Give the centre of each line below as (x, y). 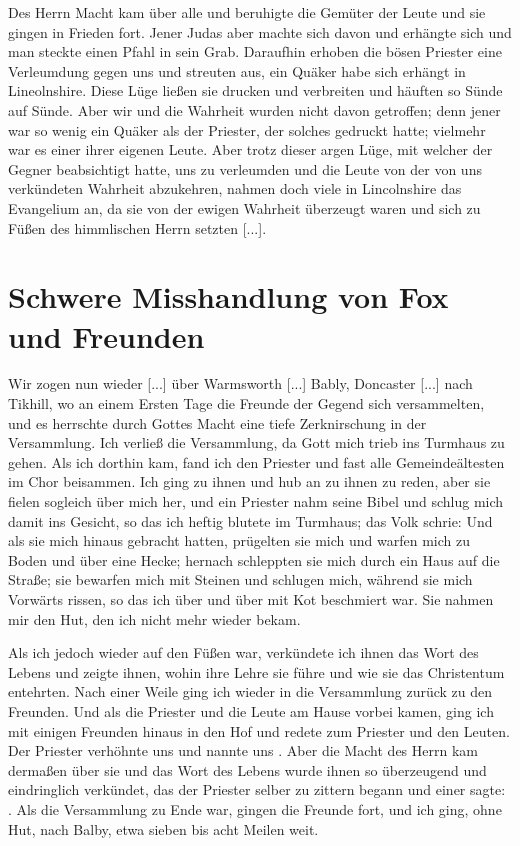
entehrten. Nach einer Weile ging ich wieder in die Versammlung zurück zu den (250, 691)
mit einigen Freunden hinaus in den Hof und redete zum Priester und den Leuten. (259, 730)
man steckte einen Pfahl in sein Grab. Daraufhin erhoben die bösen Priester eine (255, 51)
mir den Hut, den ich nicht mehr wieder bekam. (154, 618)
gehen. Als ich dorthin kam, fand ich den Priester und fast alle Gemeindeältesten (256, 461)
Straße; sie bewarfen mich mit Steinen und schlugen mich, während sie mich (240, 579)
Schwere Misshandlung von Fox (228, 296)
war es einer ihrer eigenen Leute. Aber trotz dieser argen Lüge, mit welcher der (250, 149)
